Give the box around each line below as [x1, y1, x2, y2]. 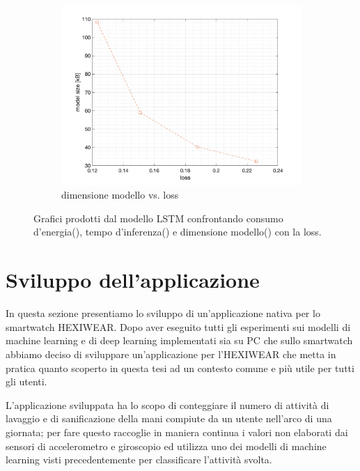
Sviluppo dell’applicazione [6, 265, 260, 294]
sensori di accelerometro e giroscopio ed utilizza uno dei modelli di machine [6, 438, 327, 453]
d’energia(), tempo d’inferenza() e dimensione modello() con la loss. [33, 224, 322, 239]
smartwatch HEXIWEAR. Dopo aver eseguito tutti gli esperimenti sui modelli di [6, 319, 351, 334]
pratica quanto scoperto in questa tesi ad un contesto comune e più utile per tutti [6, 360, 354, 375]
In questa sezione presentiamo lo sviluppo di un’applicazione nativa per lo [6, 306, 320, 321]
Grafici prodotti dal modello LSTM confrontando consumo [33, 210, 283, 225]
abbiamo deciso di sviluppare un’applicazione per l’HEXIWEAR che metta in [6, 346, 336, 361]
